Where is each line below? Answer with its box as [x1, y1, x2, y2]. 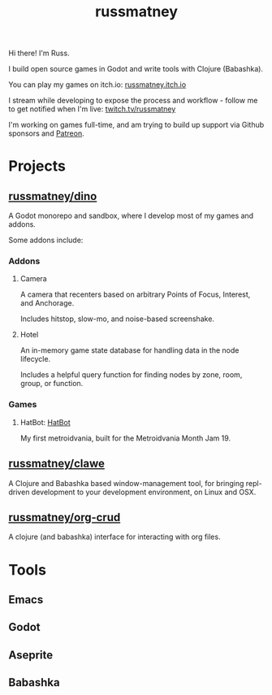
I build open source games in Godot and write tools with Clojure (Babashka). [8, 64, 264, 74]
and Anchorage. [19, 298, 75, 308]
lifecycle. [19, 354, 51, 364]
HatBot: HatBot [19, 417, 71, 427]
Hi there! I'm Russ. [8, 48, 71, 59]
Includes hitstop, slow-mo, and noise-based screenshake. [19, 314, 215, 324]
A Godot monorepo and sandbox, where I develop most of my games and [8, 211, 254, 221]
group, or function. [19, 379, 84, 389]
